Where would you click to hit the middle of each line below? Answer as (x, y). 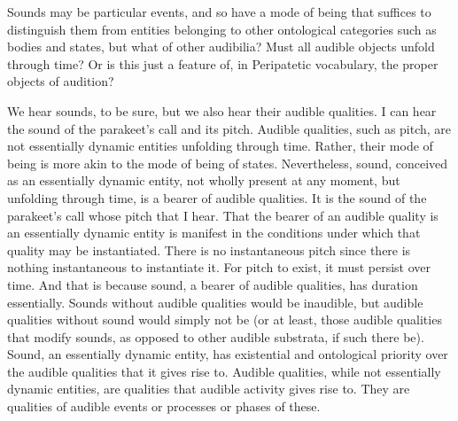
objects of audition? (61, 81)
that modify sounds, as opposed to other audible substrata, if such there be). (216, 336)
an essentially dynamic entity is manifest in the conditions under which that (214, 233)
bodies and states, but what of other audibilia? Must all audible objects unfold (221, 47)
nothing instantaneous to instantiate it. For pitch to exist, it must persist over (219, 267)
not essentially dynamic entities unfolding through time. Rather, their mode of (220, 146)
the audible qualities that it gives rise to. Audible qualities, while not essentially (224, 371)
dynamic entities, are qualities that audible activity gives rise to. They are (209, 389)
